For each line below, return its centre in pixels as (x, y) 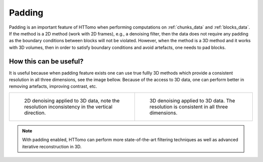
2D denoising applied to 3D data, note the (72, 100)
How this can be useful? (46, 61)
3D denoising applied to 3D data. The (192, 100)
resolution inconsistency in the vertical (68, 107)
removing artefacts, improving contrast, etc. (53, 86)
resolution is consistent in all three (189, 107)
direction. (35, 113)
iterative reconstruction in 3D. (52, 146)
